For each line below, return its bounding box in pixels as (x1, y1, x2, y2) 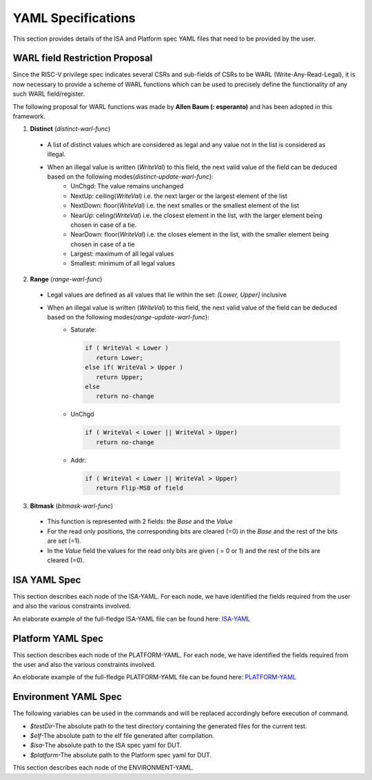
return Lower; (95, 354, 144, 361)
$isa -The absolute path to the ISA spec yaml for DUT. (30, 741, 182, 750)
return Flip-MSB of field (95, 484, 184, 492)
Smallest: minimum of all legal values (70, 259, 176, 268)
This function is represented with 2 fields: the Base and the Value (47, 517, 234, 526)
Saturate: (70, 326, 96, 334)
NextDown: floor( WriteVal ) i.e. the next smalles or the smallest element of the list (70, 201, 300, 210)
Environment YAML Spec (12, 691, 122, 703)
